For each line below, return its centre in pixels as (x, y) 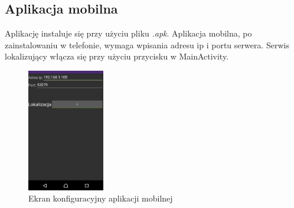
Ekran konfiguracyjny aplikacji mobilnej (101, 198)
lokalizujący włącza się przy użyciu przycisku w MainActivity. (117, 56)
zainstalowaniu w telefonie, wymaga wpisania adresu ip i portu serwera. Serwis (147, 44)
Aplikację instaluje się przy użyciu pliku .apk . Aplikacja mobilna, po (128, 33)
